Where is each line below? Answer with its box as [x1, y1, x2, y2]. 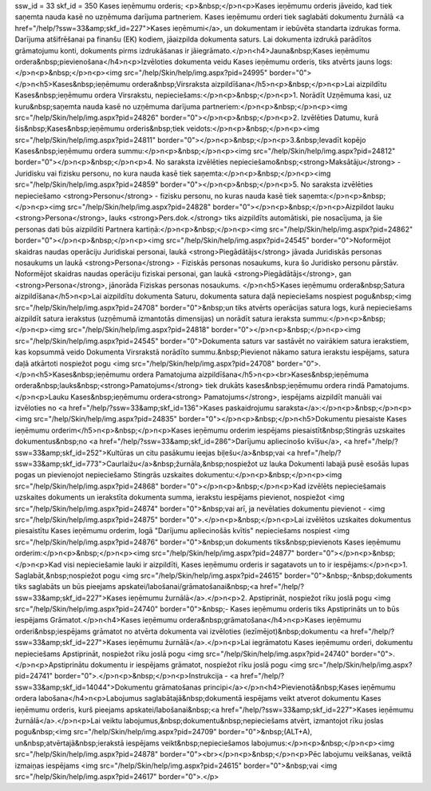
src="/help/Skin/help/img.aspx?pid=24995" [124, 68, 267, 77]
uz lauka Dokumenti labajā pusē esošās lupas [259, 459, 409, 469]
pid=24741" [14, 671, 53, 681]
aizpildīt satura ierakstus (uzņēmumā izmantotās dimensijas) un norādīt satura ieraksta [14, 314, 301, 323]
